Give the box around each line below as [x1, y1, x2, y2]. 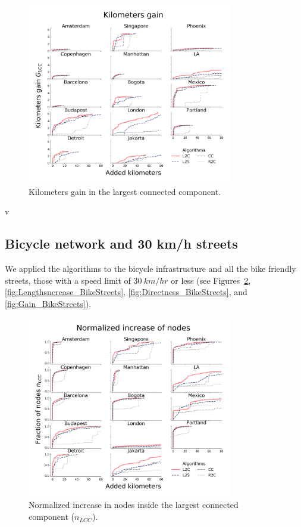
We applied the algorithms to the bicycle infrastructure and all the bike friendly [5, 262, 296, 275]
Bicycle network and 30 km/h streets [5, 234, 238, 253]
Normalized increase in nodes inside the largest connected [29, 498, 239, 511]
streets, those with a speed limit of [5, 274, 131, 286]
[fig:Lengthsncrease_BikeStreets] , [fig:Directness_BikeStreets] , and [5, 286, 247, 298]
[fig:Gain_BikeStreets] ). [5, 297, 92, 309]
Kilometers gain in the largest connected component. [29, 185, 221, 197]
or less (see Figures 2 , [171, 274, 251, 286]
